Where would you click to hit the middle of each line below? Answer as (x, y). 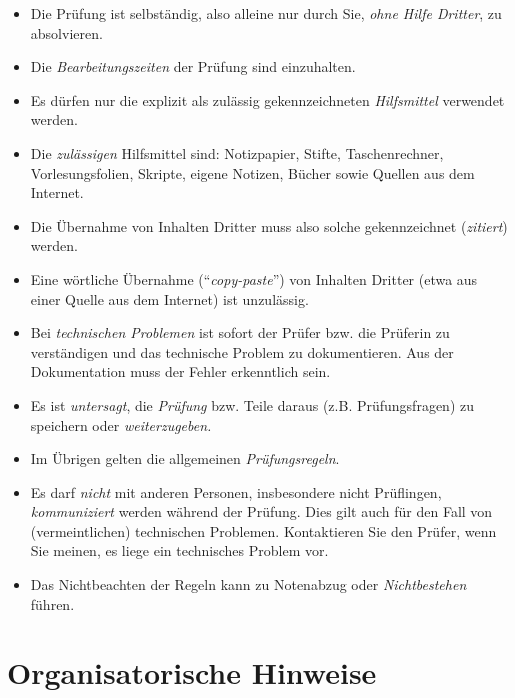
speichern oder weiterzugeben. (121, 424)
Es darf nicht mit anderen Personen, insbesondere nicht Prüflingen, (236, 491)
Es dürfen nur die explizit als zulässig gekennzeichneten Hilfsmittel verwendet (267, 99)
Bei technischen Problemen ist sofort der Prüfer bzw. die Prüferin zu (240, 332)
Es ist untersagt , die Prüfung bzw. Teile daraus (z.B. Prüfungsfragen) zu (252, 404)
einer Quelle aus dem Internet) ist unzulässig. (169, 298)
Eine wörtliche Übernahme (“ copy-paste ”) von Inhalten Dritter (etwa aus (254, 278)
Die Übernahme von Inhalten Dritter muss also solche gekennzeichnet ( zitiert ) (269, 225)
